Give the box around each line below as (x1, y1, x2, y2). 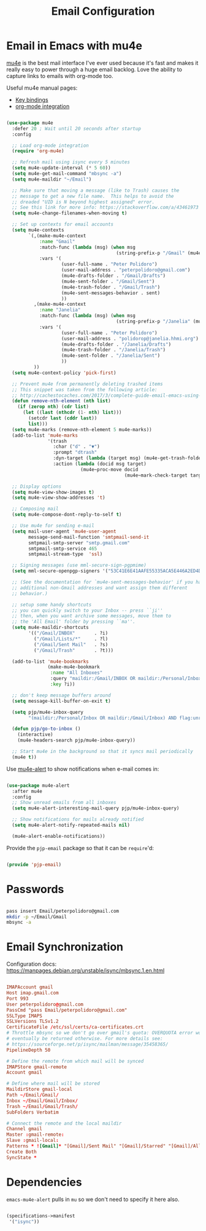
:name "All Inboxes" (50, 670, 103, 676)
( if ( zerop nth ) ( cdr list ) (17, 404, 89, 410)
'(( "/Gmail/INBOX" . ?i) (28, 630, 109, 636)
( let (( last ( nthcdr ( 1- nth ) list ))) (22, 410, 122, 416)
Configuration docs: (6, 960, 57, 968)
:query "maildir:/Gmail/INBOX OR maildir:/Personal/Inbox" (50, 676, 204, 682)
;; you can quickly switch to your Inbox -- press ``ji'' (12, 607, 164, 614)
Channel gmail (6, 1126, 43, 1132)
